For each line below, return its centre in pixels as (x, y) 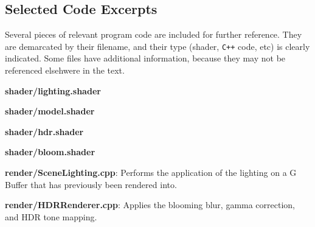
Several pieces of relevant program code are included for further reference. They (154, 34)
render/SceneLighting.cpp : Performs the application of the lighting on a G (151, 173)
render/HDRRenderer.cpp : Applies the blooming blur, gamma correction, (150, 205)
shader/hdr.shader (44, 131)
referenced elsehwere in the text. (65, 70)
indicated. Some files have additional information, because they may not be (145, 58)
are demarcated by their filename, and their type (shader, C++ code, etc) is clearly (157, 46)
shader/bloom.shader (50, 152)
